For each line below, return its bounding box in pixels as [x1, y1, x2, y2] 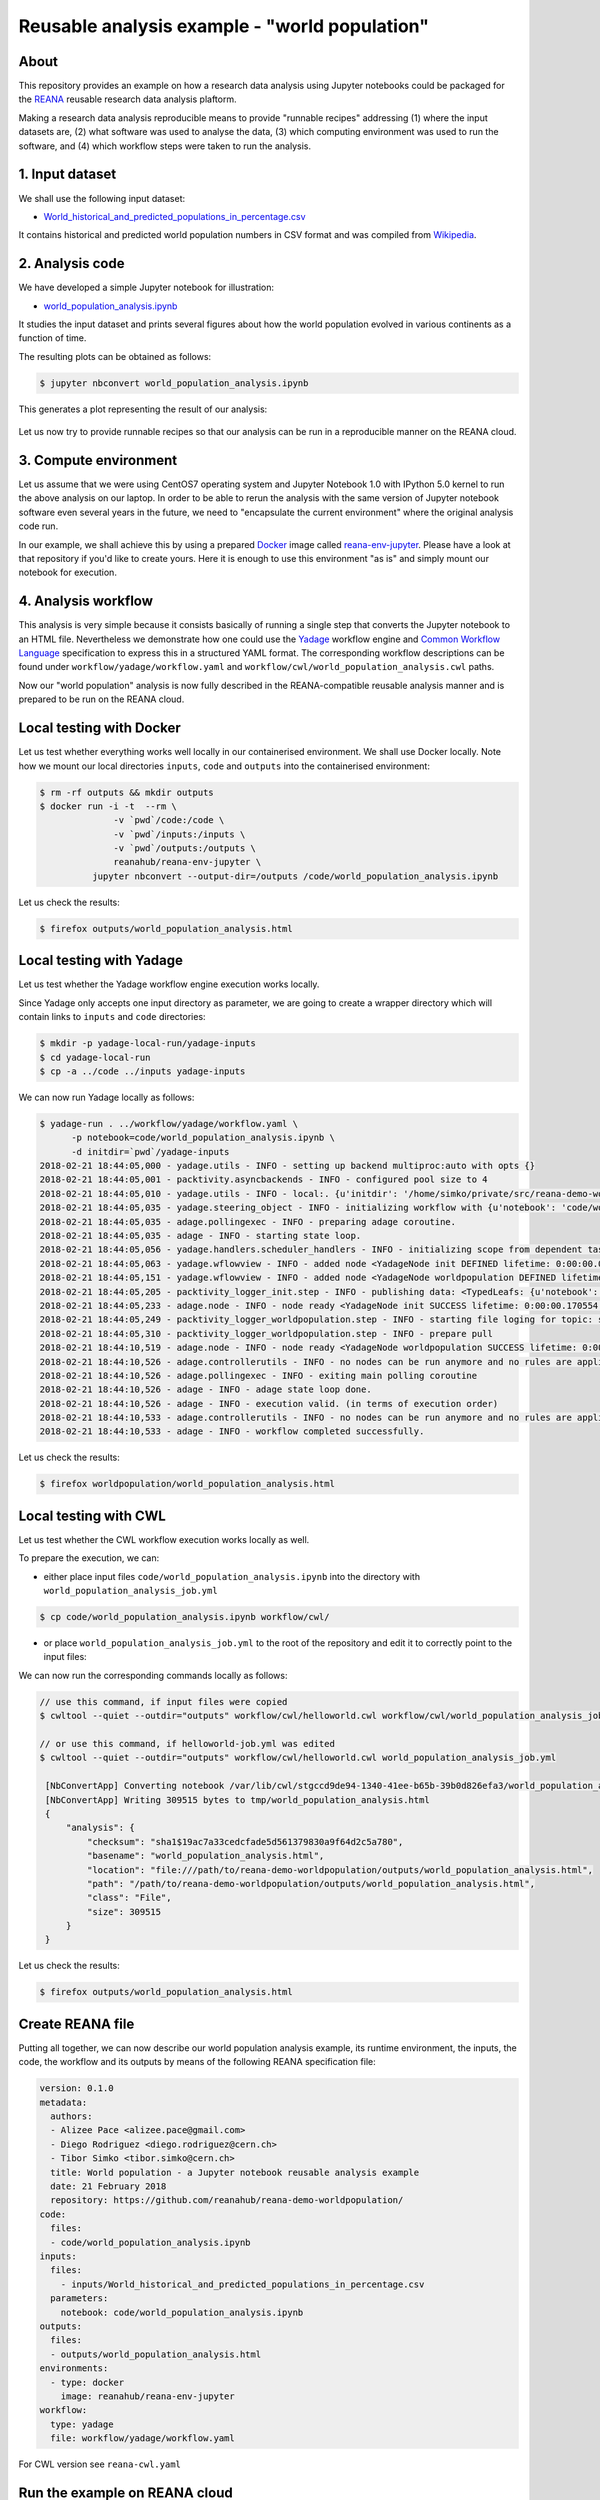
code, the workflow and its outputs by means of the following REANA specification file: [18, 2056, 376, 2068]
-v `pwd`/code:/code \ [113, 815, 225, 826]
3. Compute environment [18, 451, 178, 469]
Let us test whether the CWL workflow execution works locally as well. [18, 1533, 310, 1545]
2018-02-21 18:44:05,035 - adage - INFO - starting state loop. [39, 1230, 362, 1241]
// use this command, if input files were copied [39, 1696, 288, 1707]
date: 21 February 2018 [50, 2181, 167, 2192]
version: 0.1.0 [39, 2083, 114, 2094]
